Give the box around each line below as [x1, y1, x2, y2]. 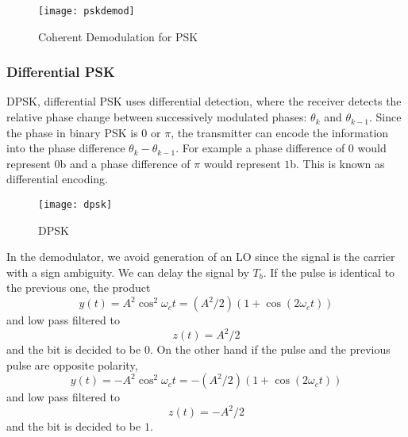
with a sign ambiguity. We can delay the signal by [6, 263, 249, 280]
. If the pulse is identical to [263, 263, 395, 280]
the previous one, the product [6, 279, 151, 296]
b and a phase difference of [60, 155, 191, 171]
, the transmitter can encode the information [171, 124, 389, 140]
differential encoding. [6, 171, 109, 187]
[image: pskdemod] [38, 6, 135, 17]
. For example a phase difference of [175, 140, 345, 156]
